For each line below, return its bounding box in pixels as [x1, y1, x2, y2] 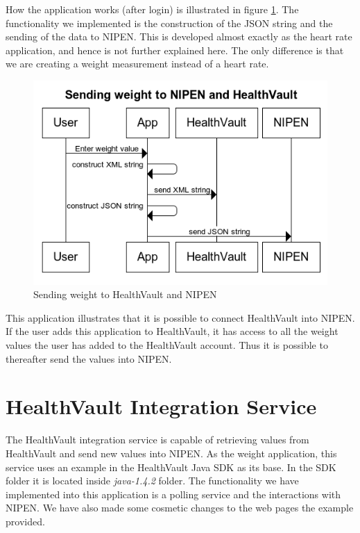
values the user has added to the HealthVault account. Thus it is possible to [6, 338, 328, 352]
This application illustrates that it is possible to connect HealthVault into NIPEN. [6, 310, 355, 325]
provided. [6, 514, 45, 528]
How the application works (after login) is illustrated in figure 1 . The [6, 2, 299, 16]
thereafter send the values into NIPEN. [6, 351, 172, 366]
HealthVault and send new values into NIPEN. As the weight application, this [6, 445, 337, 460]
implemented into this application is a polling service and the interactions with [6, 486, 341, 501]
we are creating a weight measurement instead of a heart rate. [6, 56, 269, 71]
